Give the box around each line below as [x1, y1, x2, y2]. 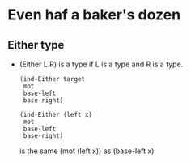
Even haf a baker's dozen [7, 6, 181, 24]
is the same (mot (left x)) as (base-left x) [19, 146, 155, 156]
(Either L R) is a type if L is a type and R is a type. [19, 59, 184, 69]
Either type [7, 38, 65, 52]
